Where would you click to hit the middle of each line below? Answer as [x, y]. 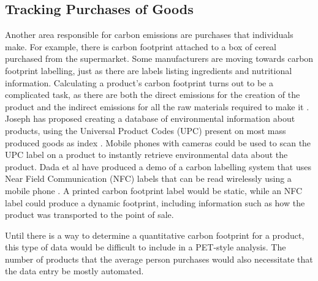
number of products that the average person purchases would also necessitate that [159, 259]
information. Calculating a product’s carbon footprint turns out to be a [139, 82]
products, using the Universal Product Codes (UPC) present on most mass [146, 130]
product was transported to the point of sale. [89, 215]
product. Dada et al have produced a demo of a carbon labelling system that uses [158, 166]
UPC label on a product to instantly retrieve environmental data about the [146, 155]
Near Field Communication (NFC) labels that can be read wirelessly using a [148, 178]
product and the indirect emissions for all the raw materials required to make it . [157, 106]
